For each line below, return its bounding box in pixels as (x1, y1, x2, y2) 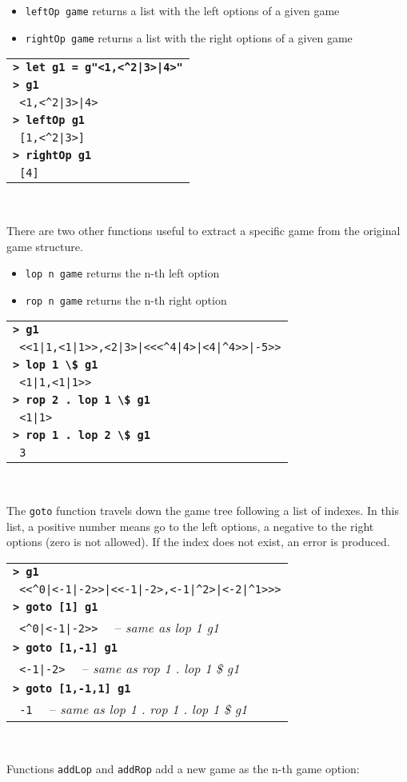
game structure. (6, 237, 83, 254)
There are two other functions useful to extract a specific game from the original (6, 221, 401, 238)
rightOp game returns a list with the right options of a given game (25, 29, 353, 46)
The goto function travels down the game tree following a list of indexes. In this (6, 502, 400, 518)
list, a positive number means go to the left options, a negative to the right (6, 517, 374, 534)
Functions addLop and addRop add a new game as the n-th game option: (6, 760, 360, 777)
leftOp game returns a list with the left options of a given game (25, 2, 340, 18)
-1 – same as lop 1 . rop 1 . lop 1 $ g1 (19, 699, 248, 718)
